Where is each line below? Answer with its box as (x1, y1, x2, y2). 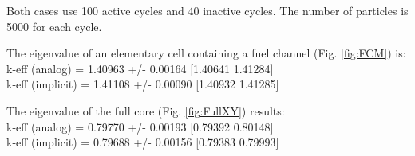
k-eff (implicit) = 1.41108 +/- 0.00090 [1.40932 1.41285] (6, 76, 279, 92)
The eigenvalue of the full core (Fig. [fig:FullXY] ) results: (6, 102, 285, 119)
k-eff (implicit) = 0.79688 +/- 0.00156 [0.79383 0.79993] (6, 134, 279, 150)
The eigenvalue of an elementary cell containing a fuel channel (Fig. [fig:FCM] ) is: (6, 45, 406, 61)
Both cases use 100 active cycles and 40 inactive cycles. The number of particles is (6, 2, 409, 18)
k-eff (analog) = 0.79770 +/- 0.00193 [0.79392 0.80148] (6, 118, 274, 135)
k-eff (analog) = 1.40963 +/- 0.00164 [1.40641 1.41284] (6, 60, 274, 76)
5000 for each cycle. (6, 18, 102, 34)
